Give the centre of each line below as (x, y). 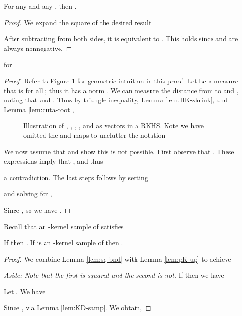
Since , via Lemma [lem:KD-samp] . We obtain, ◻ (77, 308)
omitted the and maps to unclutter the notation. (95, 135)
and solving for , (28, 193)
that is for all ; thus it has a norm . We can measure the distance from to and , (121, 90)
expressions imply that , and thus (53, 161)
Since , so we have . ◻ (37, 209)
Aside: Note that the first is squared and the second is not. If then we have (114, 275)
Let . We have (25, 291)
